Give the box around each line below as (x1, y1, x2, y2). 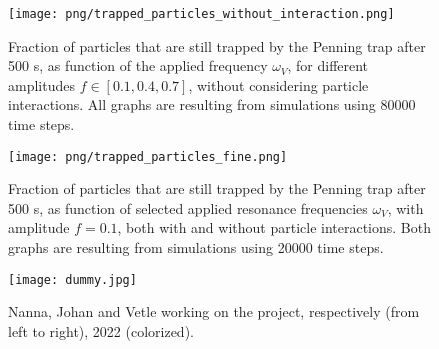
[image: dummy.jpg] (8, 272, 137, 287)
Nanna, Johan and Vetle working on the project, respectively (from (8, 301, 420, 322)
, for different (287, 55, 369, 76)
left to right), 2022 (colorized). (8, 320, 194, 341)
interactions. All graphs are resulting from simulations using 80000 (8, 94, 416, 115)
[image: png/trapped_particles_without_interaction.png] (8, 7, 395, 21)
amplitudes (8, 74, 75, 95)
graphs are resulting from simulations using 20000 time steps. (8, 237, 384, 258)
